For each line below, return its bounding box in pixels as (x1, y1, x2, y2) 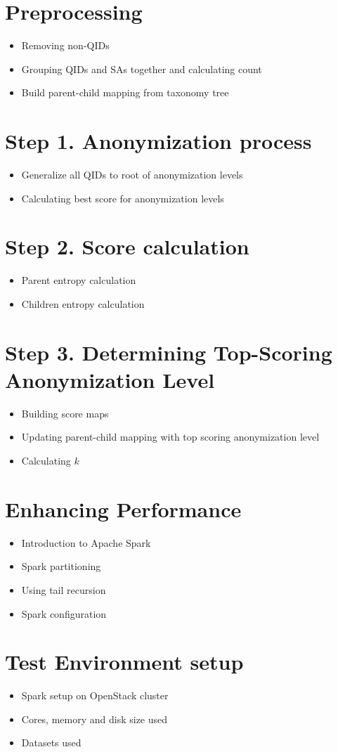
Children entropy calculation (21, 296, 145, 311)
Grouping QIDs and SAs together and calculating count (21, 61, 262, 76)
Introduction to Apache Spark (21, 535, 151, 550)
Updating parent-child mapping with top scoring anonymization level (21, 429, 320, 444)
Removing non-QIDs (21, 38, 110, 53)
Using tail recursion (21, 582, 106, 597)
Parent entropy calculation (21, 273, 136, 287)
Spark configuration (21, 606, 107, 621)
